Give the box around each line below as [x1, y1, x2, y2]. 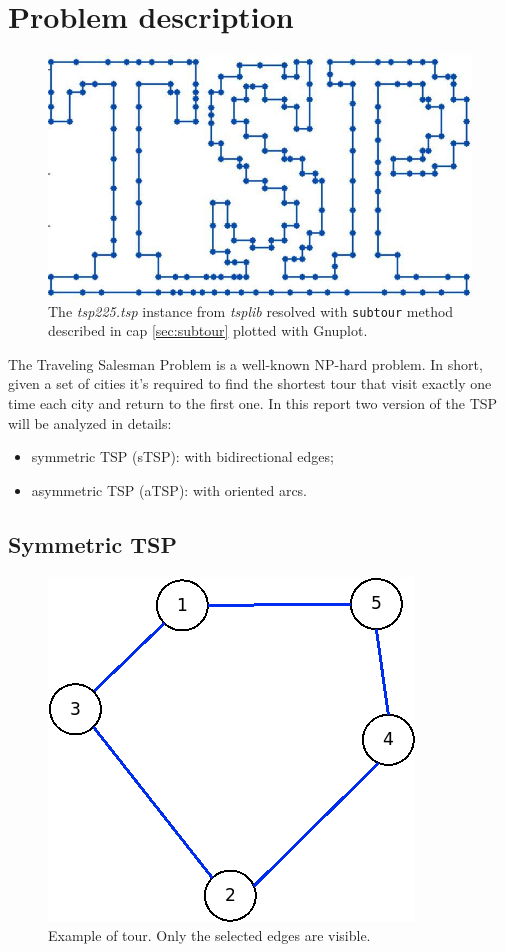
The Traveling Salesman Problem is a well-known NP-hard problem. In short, [8, 353, 483, 374]
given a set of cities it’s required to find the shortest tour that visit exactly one [8, 373, 492, 394]
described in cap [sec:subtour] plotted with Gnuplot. [48, 320, 368, 341]
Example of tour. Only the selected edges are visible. [48, 925, 371, 946]
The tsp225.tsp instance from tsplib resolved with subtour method [48, 300, 454, 321]
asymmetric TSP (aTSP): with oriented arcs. [31, 479, 308, 500]
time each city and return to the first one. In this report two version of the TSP [8, 392, 498, 413]
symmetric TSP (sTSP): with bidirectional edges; [31, 446, 334, 467]
